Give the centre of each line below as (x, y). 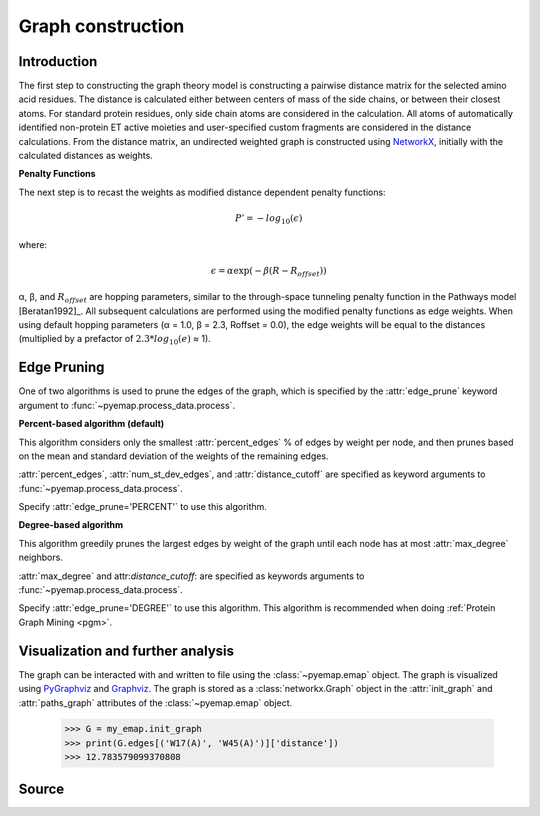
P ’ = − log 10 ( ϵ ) (269, 219)
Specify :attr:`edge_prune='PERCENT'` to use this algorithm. (142, 507)
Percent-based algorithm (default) (91, 424)
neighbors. (41, 557)
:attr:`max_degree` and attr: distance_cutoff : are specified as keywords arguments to (191, 576)
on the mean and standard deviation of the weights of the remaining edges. (173, 456)
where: (33, 244)
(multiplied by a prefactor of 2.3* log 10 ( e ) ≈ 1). (115, 340)
